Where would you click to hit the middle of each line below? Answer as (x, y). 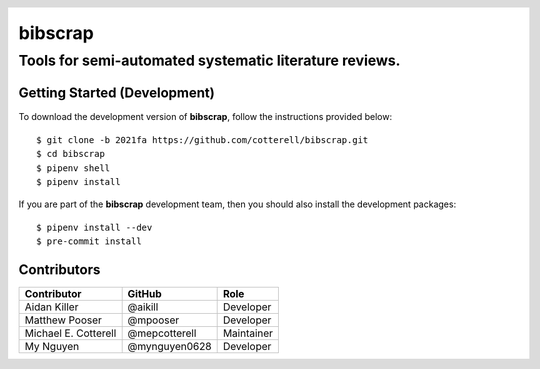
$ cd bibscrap (70, 154)
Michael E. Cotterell (70, 333)
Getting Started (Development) (116, 93)
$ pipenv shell (73, 168)
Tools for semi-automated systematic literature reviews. (209, 60)
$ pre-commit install (89, 241)
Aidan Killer (51, 307)
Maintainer (248, 333)
